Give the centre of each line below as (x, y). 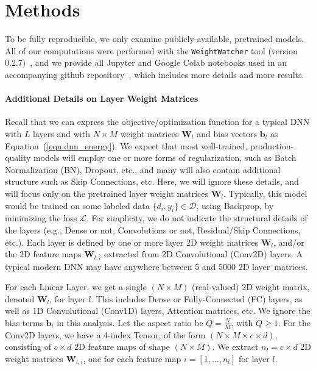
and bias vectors (227, 133)
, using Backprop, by (235, 205)
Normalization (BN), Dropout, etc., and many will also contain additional (143, 169)
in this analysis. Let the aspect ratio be (130, 322)
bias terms (24, 322)
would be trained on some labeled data (77, 205)
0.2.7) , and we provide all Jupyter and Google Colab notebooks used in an (146, 62)
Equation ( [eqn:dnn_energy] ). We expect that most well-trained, (126, 145)
